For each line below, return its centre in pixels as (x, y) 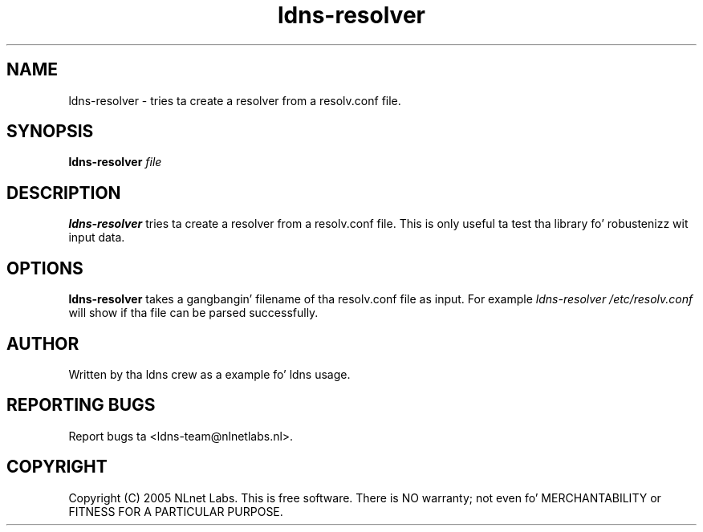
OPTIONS (45, 268)
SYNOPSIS (50, 132)
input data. (97, 238)
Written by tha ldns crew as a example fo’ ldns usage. (209, 374)
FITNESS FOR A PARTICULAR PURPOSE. (176, 511)
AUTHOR (43, 343)
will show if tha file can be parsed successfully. (193, 313)
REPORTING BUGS (81, 405)
